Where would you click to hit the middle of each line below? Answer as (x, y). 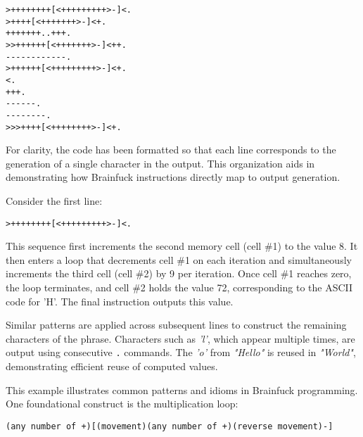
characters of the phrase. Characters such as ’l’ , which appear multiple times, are (180, 338)
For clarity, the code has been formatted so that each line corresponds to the (171, 150)
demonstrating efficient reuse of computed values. (112, 366)
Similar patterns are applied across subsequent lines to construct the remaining (176, 325)
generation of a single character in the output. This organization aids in (160, 163)
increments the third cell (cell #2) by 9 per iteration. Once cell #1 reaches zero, (179, 273)
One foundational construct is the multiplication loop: (122, 404)
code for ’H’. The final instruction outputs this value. (120, 301)
